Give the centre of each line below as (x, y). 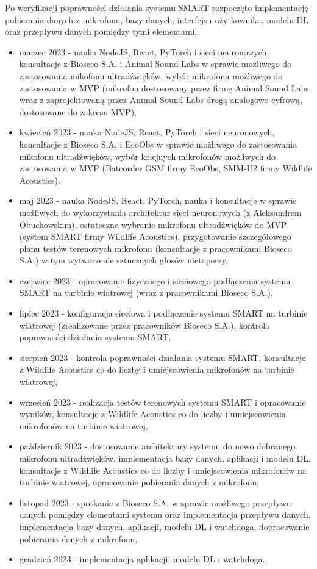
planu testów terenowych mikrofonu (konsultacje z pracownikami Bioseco (155, 248)
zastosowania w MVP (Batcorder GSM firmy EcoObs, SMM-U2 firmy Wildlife (166, 168)
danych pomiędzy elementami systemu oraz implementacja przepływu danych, (165, 514)
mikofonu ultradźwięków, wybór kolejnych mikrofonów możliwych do (147, 156)
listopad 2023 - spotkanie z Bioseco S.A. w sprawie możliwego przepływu (155, 502)
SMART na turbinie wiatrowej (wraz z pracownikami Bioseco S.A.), (146, 292)
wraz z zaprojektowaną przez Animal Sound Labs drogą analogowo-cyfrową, (161, 100)
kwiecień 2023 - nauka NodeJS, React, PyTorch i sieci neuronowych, (147, 132)
